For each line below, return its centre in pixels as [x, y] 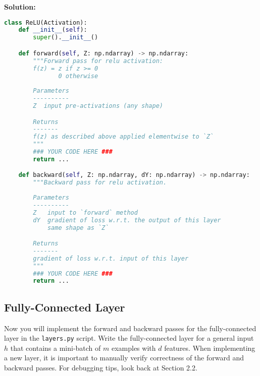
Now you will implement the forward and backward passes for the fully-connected [130, 328]
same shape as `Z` [78, 228]
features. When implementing [210, 348]
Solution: [20, 7]
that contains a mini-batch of [56, 348]
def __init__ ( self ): [53, 30]
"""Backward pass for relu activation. [100, 183]
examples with [134, 348]
